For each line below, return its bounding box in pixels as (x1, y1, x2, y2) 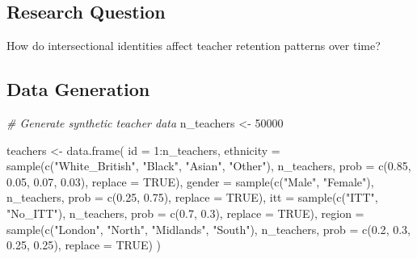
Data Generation (6, 77, 150, 102)
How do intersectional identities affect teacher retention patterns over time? (6, 37, 381, 54)
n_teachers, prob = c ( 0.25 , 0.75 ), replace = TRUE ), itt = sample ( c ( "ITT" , (6, 189, 378, 206)
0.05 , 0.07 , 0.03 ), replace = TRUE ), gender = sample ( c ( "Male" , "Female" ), (6, 173, 374, 190)
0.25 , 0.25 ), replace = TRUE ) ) (6, 236, 162, 253)
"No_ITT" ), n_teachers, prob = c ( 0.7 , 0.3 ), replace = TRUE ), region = (6, 204, 364, 221)
